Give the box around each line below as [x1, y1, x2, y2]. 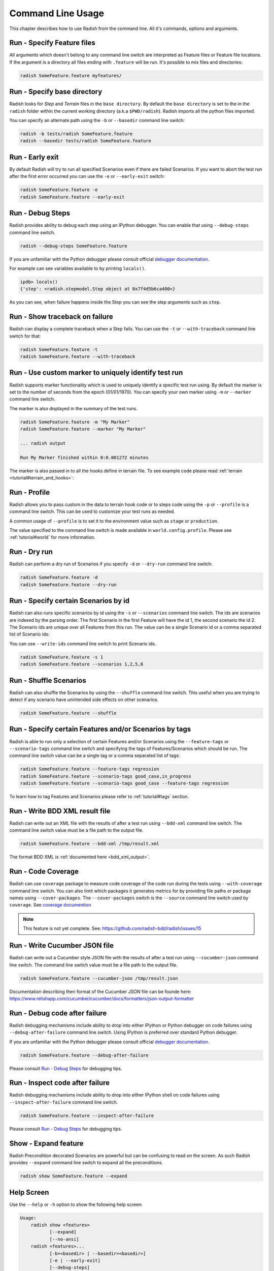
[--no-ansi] [49, 1236, 80, 1242]
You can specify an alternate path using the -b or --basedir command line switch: [9, 117, 185, 124]
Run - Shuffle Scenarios [9, 676, 86, 685]
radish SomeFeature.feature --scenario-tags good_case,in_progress [20, 773, 192, 779]
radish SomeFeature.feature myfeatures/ [20, 73, 122, 78]
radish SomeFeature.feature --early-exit [20, 194, 125, 200]
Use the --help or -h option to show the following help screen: [9, 1201, 143, 1207]
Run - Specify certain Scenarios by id [9, 596, 130, 605]
